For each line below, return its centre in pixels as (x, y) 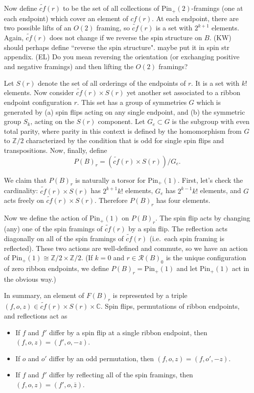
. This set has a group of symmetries (132, 102)
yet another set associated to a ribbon (183, 92)
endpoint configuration (38, 102)
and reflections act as (36, 316)
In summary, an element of (44, 295)
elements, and (220, 190)
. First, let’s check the (210, 180)
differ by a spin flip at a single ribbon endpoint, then (128, 332)
